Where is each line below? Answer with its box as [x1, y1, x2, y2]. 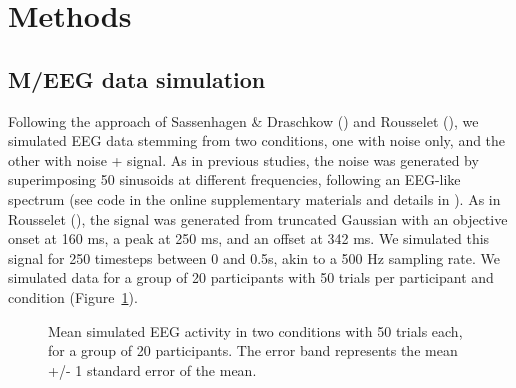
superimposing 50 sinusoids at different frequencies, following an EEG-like [8, 169, 461, 190]
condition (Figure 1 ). [8, 286, 138, 307]
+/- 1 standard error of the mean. [48, 359, 257, 380]
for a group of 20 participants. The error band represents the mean [48, 340, 458, 361]
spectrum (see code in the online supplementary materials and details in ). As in [8, 188, 501, 209]
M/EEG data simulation [8, 63, 266, 94]
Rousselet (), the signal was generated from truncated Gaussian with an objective [8, 208, 508, 229]
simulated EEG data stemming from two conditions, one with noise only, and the [8, 130, 506, 151]
